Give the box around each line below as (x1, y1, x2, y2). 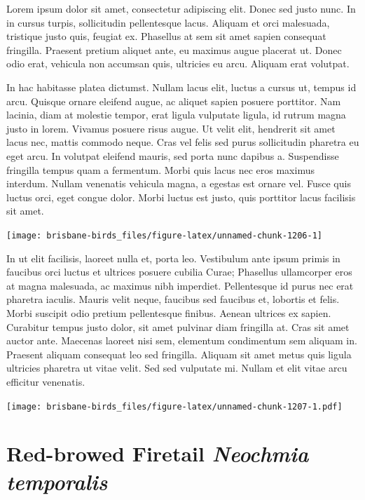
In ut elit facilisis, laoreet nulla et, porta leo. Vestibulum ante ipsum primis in (6, 250, 340, 265)
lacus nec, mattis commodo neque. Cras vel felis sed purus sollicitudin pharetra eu (6, 135, 359, 149)
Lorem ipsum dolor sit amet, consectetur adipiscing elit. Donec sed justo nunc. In (6, 1, 356, 15)
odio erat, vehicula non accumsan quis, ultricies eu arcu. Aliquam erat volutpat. (6, 56, 350, 71)
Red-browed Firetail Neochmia (6, 439, 309, 468)
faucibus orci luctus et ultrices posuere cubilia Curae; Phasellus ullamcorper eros (6, 264, 352, 279)
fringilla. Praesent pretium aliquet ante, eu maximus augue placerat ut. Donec (6, 42, 342, 57)
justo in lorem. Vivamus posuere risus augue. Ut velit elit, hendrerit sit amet (6, 121, 336, 135)
